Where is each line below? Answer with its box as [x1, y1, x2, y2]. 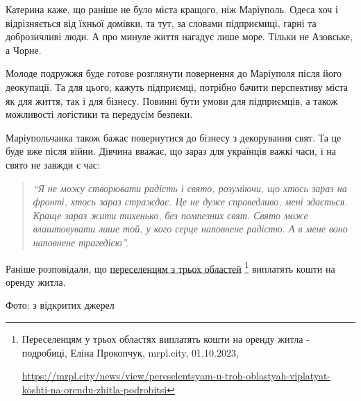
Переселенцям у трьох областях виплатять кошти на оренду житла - [22, 331, 310, 345]
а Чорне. [6, 42, 42, 57]
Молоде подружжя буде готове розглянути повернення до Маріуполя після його [6, 66, 342, 80]
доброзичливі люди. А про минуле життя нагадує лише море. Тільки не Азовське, [6, 29, 353, 44]
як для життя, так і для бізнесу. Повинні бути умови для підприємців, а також [6, 93, 338, 108]
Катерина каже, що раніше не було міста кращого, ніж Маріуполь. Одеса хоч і [6, 2, 338, 16]
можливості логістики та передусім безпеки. [6, 107, 193, 121]
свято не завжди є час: [6, 157, 100, 171]
